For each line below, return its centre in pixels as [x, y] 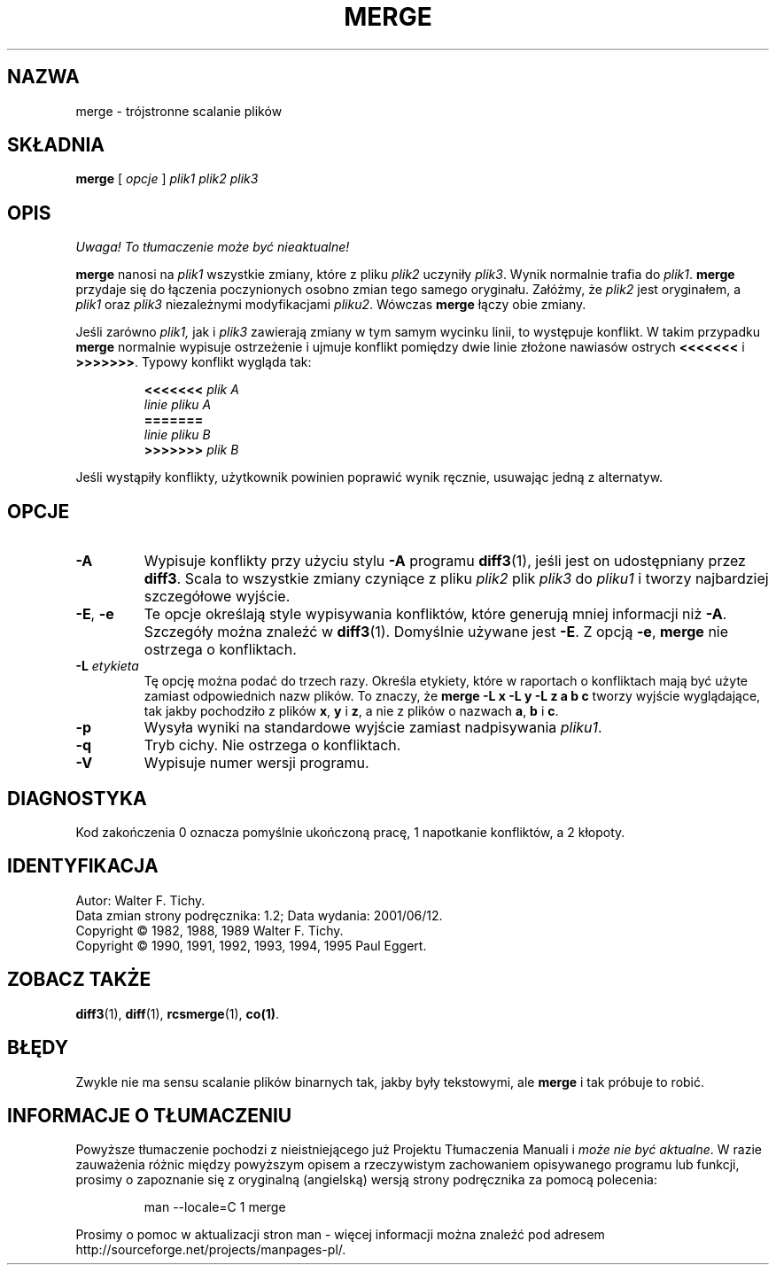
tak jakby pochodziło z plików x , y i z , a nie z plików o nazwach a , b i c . [351, 711]
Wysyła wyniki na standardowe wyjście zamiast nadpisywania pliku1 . [373, 728]
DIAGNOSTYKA [77, 798]
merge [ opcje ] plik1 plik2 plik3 [167, 179]
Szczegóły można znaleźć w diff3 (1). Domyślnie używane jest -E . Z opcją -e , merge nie [436, 632]
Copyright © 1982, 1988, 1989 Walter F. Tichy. [210, 930]
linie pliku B [177, 435]
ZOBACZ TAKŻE [79, 980]
